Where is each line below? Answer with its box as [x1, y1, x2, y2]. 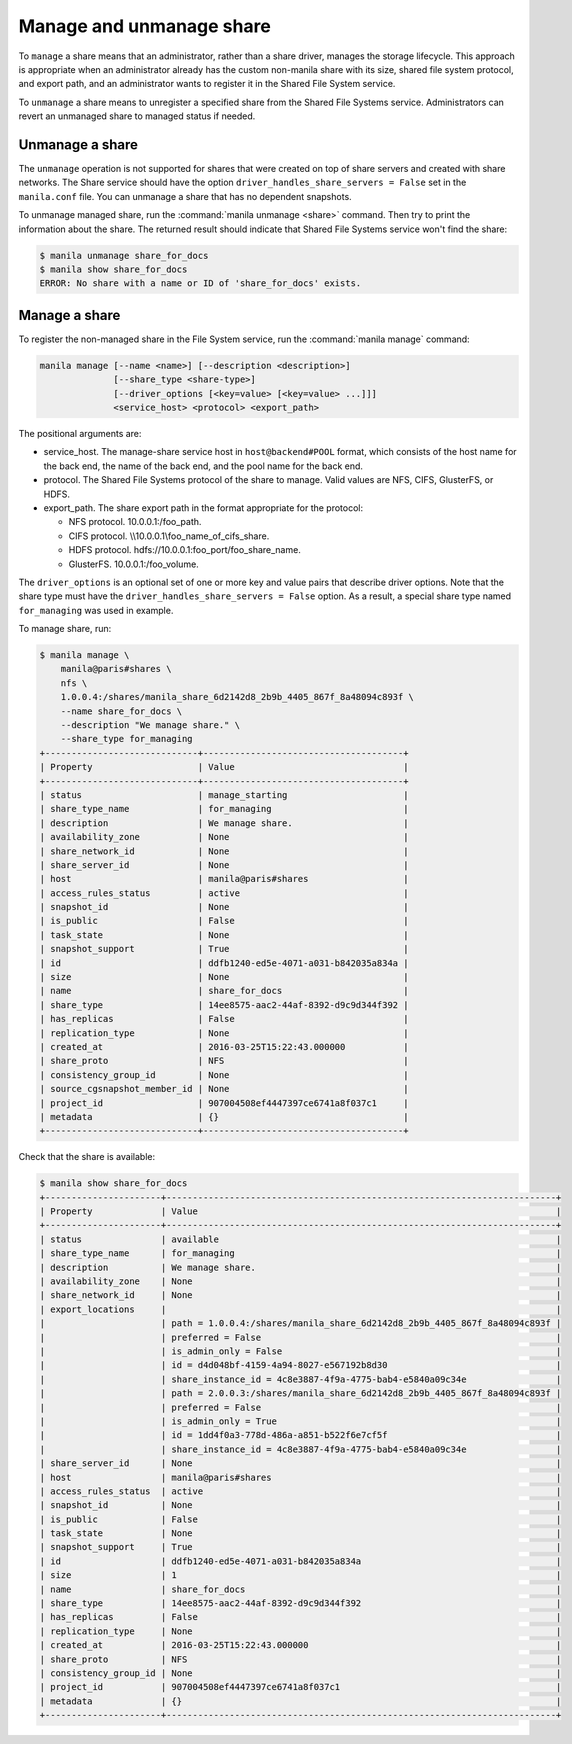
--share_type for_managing [60, 733, 194, 745]
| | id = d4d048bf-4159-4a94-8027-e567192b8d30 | [39, 1360, 562, 1371]
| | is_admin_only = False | [39, 1345, 562, 1357]
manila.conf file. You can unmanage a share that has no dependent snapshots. [18, 190, 352, 202]
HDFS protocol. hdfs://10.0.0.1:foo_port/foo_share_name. [68, 544, 302, 556]
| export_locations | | [39, 1303, 562, 1315]
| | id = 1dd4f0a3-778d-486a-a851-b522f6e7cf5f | [39, 1430, 562, 1441]
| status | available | [39, 1233, 562, 1245]
